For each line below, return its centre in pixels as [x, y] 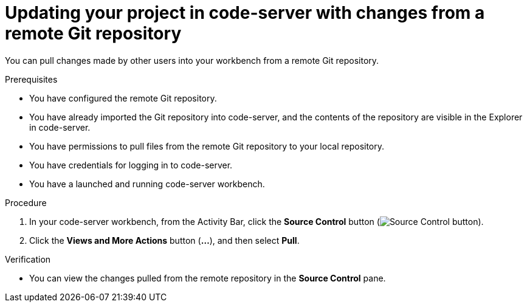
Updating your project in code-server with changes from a [245, 13]
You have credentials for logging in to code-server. [131, 165]
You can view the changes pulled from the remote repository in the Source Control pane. [208, 278]
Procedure [26, 202]
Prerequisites [31, 79]
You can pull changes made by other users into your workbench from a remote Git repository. [192, 60]
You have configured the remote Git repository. [123, 98]
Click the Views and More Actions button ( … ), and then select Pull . [164, 240]
